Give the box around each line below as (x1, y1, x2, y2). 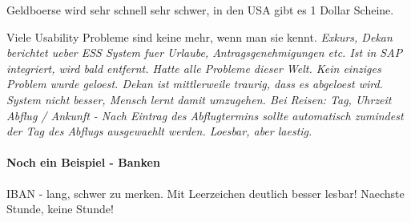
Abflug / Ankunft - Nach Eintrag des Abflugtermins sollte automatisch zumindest (6, 107, 404, 123)
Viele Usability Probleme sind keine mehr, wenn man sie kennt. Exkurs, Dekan (6, 28, 393, 45)
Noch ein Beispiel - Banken (6, 154, 160, 171)
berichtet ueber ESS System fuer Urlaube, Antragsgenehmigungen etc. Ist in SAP (6, 44, 403, 61)
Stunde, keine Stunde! (6, 200, 114, 217)
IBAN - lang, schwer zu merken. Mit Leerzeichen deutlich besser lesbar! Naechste (6, 184, 405, 201)
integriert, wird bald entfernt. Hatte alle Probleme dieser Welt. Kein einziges (6, 59, 381, 76)
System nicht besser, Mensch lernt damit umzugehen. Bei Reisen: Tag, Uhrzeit (6, 91, 392, 107)
